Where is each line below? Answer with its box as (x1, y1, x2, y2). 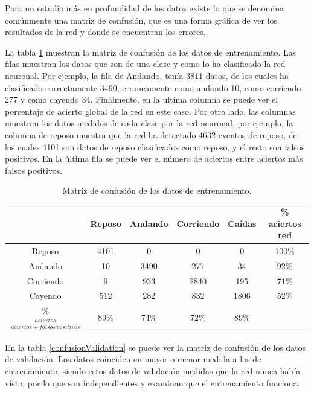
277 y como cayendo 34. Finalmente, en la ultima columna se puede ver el (5, 93, 278, 106)
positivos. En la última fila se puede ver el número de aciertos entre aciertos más (5, 152, 303, 165)
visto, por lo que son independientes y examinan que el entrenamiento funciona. (5, 376, 300, 389)
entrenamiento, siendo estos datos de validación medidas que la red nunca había (5, 364, 301, 377)
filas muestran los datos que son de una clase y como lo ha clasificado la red (5, 57, 286, 70)
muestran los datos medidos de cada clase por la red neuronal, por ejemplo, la (5, 117, 293, 129)
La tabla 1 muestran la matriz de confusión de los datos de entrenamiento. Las (5, 45, 296, 58)
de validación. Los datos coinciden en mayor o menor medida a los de (5, 353, 261, 365)
